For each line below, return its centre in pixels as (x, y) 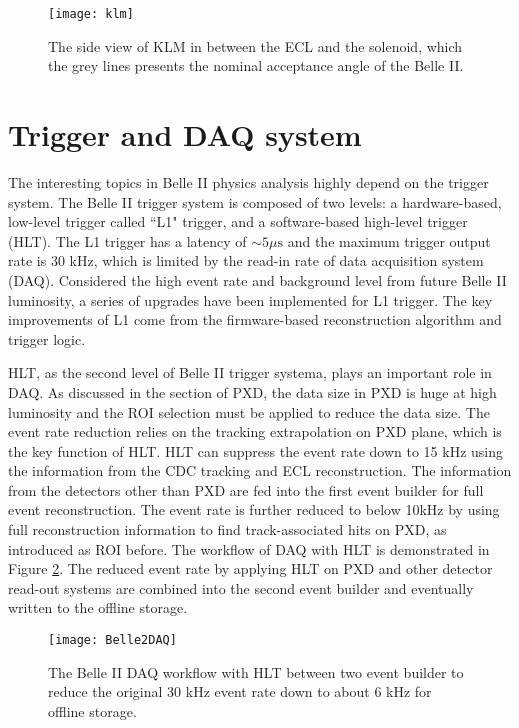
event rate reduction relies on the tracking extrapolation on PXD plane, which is (255, 431)
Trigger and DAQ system (185, 134)
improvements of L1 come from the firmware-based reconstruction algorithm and (255, 319)
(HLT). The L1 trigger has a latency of (127, 240)
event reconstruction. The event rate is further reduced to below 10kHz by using (254, 509)
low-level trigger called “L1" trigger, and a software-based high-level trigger (238, 221)
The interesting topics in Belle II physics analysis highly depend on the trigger (248, 181)
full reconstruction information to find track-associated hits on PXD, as (227, 529)
